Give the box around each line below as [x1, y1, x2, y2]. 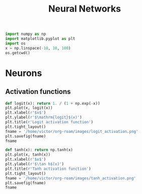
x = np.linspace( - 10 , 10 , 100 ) [5, 45, 71, 51]
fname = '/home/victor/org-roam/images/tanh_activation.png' [5, 175, 136, 181]
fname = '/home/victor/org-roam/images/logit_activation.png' [5, 129, 138, 134]
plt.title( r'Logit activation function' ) [5, 120, 94, 125]
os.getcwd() [5, 50, 30, 56]
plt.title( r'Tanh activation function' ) [5, 166, 92, 171]
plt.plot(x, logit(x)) [5, 106, 53, 111]
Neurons [5, 67, 42, 79]
